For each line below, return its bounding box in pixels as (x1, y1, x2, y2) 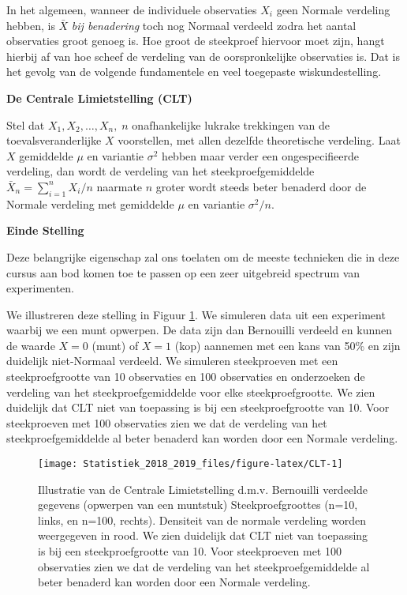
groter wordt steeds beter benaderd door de (155, 178, 367, 194)
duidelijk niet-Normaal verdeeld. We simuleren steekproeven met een (6, 352, 338, 369)
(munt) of (91, 337, 139, 353)
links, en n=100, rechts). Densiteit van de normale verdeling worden (38, 511, 366, 528)
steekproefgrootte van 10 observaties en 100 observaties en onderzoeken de (6, 368, 365, 385)
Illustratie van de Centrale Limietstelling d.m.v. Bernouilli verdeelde (38, 480, 368, 497)
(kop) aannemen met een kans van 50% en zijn (174, 337, 401, 353)
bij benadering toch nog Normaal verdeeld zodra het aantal (71, 17, 357, 33)
